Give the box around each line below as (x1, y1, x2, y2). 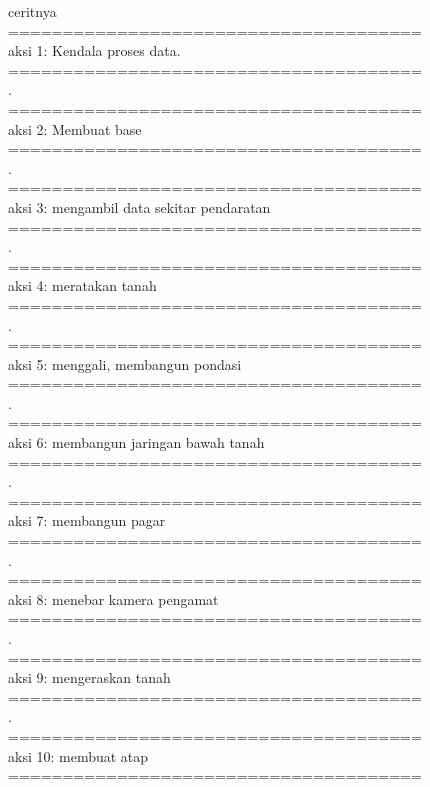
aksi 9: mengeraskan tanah (8, 667, 171, 688)
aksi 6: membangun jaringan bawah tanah (8, 432, 265, 453)
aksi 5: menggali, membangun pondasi (8, 353, 242, 374)
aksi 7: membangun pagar (8, 510, 166, 531)
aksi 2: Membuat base (8, 118, 142, 139)
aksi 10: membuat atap (8, 745, 149, 766)
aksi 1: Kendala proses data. (8, 40, 181, 61)
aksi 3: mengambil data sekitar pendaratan (8, 196, 271, 217)
